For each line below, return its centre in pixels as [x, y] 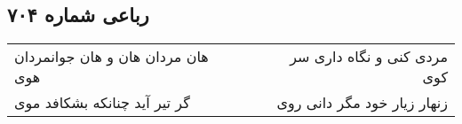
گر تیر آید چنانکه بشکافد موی [102, 103]
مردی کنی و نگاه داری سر [369, 57]
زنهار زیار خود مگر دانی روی [362, 103]
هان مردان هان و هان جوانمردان [112, 57]
